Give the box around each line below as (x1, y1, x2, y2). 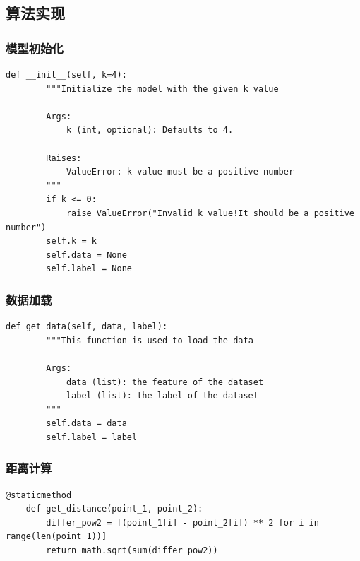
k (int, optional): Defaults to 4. (66, 125, 234, 136)
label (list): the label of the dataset (66, 391, 258, 401)
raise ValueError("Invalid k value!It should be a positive (66, 208, 354, 218)
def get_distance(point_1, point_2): (25, 504, 203, 514)
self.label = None (46, 264, 132, 274)
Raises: (46, 153, 82, 163)
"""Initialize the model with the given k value (46, 83, 279, 94)
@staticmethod (6, 490, 72, 500)
